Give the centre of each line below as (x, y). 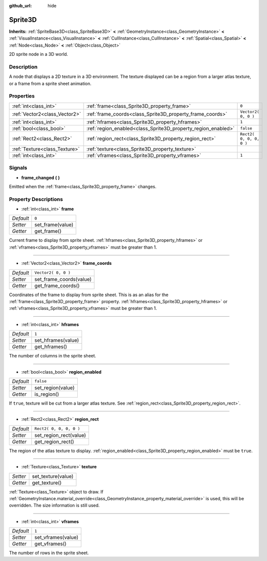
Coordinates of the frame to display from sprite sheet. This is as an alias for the (89, 295)
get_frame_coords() (57, 285)
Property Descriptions (36, 199)
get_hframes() (51, 347)
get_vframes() (51, 544)
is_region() (47, 394)
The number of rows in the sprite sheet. (49, 553)
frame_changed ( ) (41, 178)
